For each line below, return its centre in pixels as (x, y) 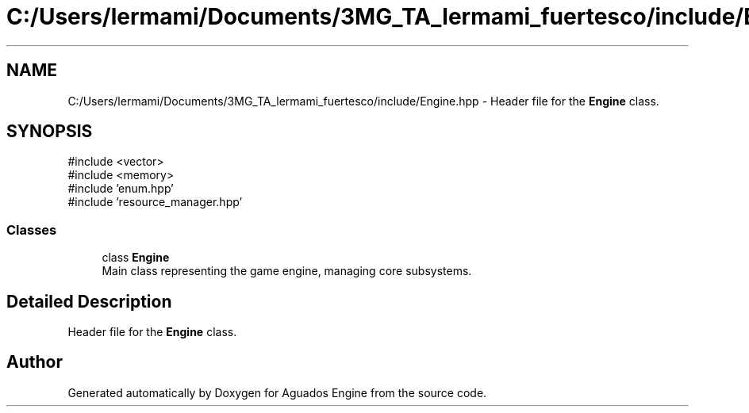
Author (35, 362)
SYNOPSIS (50, 132)
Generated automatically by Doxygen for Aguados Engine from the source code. (277, 392)
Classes (32, 229)
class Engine (136, 258)
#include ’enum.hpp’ (121, 189)
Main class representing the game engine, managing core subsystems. (287, 271)
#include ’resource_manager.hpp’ (155, 202)
